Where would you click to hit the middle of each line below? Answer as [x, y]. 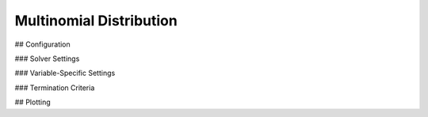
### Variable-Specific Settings [65, 73]
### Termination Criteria [55, 88]
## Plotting [32, 102]
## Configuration [42, 44]
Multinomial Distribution [96, 21]
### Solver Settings [47, 58]
